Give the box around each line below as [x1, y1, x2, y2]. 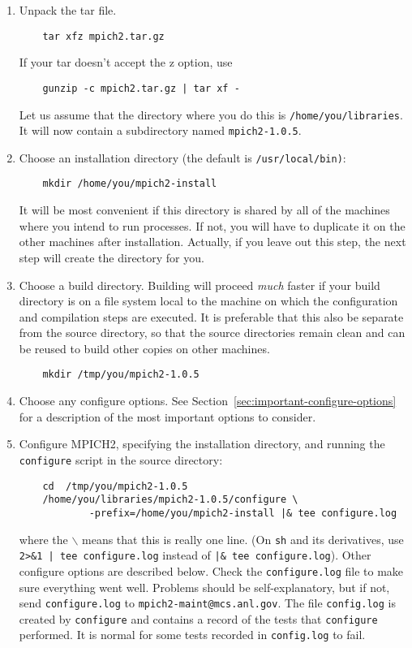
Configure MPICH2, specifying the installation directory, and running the [19, 435, 385, 452]
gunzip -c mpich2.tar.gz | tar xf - [42, 82, 240, 94]
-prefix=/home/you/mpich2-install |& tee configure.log [88, 507, 397, 519]
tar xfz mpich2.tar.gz [42, 30, 165, 42]
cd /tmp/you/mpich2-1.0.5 [42, 480, 188, 492]
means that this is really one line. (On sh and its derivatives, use [82, 530, 404, 547]
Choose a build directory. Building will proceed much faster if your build [19, 276, 380, 293]
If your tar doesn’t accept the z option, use [19, 54, 233, 71]
